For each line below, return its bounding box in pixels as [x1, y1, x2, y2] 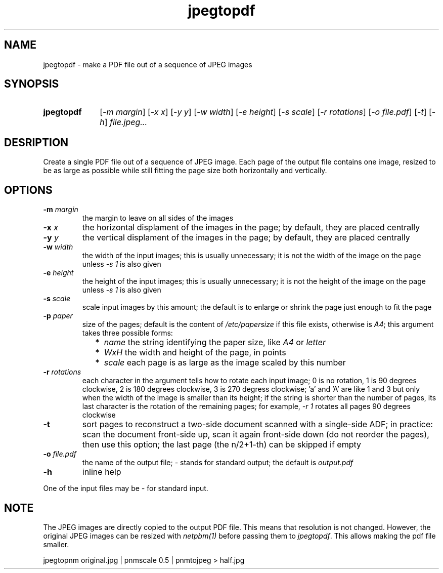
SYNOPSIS [4, 77, 59, 91]
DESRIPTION [4, 136, 69, 149]
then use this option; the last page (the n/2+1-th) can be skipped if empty [82, 439, 361, 450]
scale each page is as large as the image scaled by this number [104, 357, 346, 368]
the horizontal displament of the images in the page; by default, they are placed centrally [82, 222, 420, 233]
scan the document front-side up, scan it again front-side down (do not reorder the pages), [82, 429, 429, 440]
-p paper [43, 311, 73, 320]
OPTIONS [4, 183, 53, 196]
